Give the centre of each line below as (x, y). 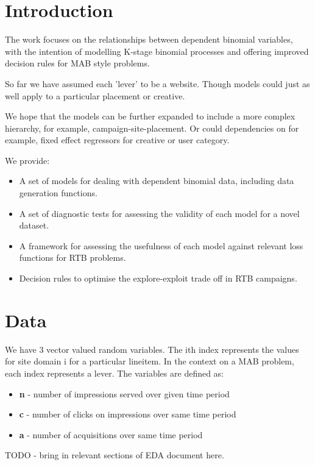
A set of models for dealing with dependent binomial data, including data (157, 181)
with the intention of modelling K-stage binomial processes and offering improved (157, 51)
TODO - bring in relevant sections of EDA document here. (115, 455)
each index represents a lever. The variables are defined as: (115, 373)
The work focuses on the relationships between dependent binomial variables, (149, 39)
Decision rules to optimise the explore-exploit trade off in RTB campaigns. (158, 278)
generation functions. (58, 193)
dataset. (34, 225)
